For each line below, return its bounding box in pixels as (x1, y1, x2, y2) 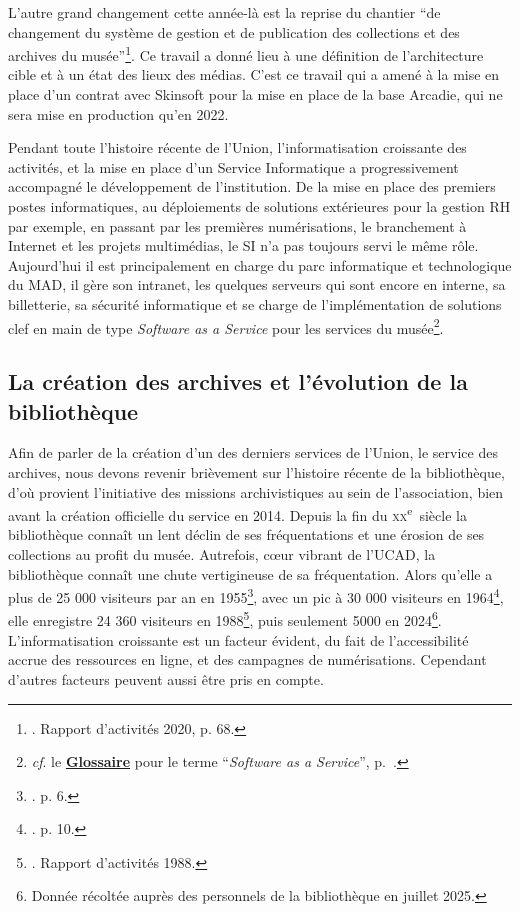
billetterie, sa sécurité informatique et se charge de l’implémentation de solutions (8, 293, 502, 314)
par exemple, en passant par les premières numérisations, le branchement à (8, 215, 467, 236)
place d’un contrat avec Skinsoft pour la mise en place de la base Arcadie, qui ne (8, 84, 503, 105)
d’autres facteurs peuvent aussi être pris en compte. (8, 668, 324, 689)
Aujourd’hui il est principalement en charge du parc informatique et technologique (8, 254, 512, 275)
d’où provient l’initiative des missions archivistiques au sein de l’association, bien (8, 481, 504, 502)
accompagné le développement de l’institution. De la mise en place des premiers (8, 176, 496, 197)
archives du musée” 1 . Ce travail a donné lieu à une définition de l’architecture (8, 42, 484, 65)
